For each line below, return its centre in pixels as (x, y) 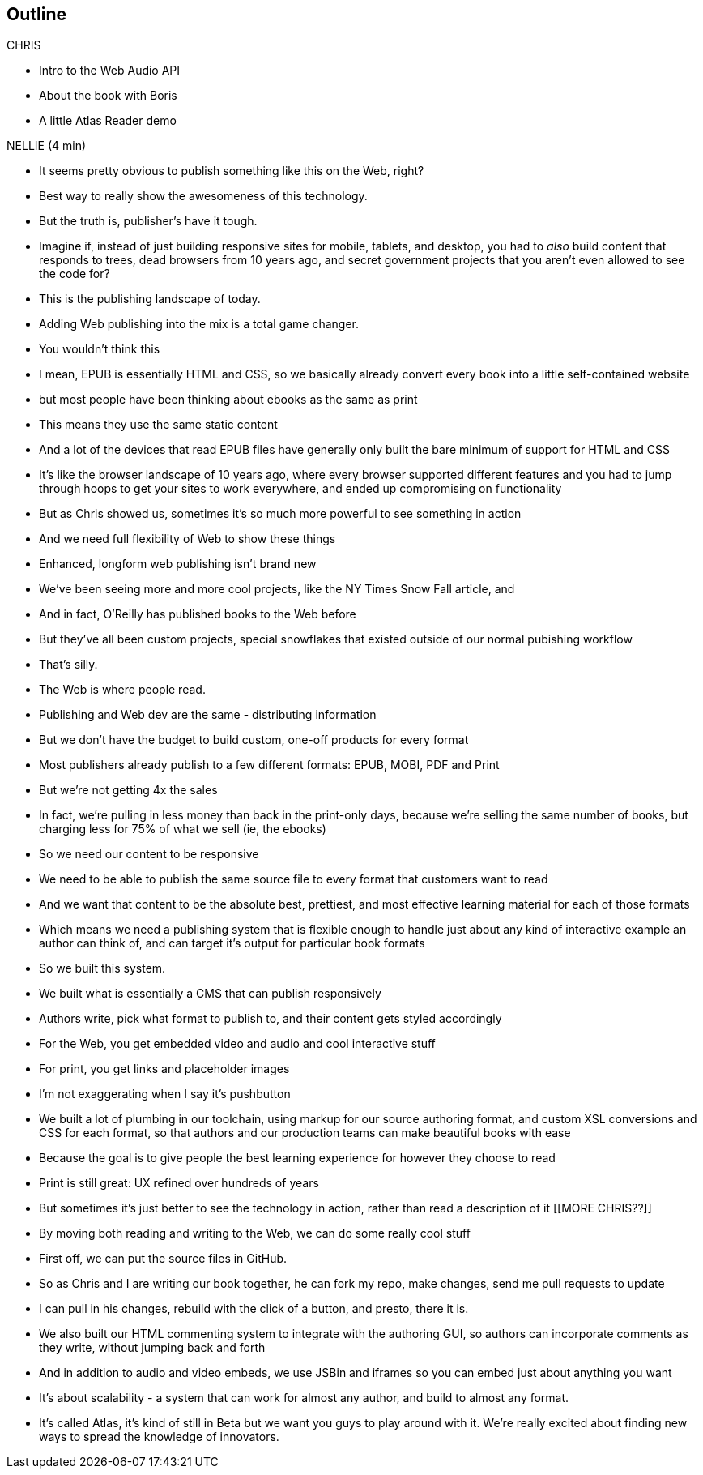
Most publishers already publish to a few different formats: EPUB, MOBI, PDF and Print (269, 765)
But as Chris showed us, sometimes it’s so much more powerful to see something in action (280, 514)
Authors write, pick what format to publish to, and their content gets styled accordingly (271, 1019)
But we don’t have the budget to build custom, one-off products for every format (254, 740)
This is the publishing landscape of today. (150, 299)
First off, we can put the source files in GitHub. (163, 1259)
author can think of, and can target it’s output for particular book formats (232, 943)
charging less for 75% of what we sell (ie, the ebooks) (183, 829)
